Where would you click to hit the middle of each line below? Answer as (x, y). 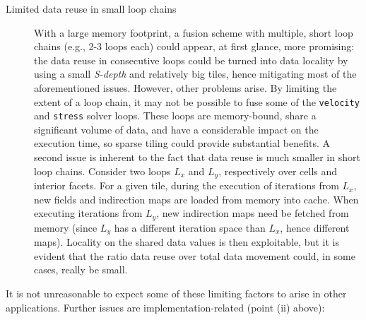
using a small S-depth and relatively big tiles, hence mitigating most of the (195, 74)
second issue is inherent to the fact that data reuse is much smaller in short (197, 157)
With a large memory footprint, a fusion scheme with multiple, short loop (194, 32)
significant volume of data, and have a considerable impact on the (176, 129)
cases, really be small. (81, 269)
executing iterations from (88, 213)
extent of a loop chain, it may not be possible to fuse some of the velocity (197, 101)
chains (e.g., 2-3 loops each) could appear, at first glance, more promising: (194, 46)
